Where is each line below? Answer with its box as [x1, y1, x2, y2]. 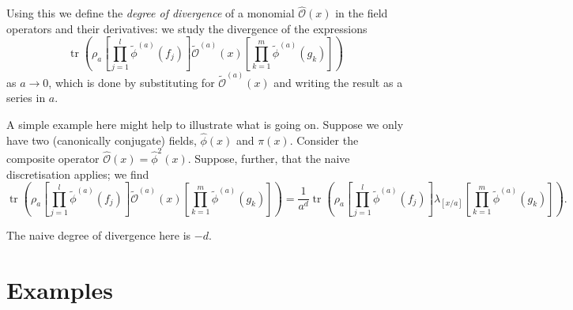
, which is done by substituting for [48, 74, 215, 90]
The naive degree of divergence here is [6, 227, 191, 243]
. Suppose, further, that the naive [187, 150, 350, 167]
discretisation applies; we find [6, 165, 149, 182]
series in [6, 89, 46, 106]
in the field [335, 5, 388, 21]
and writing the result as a [273, 74, 403, 90]
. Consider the [289, 131, 359, 148]
